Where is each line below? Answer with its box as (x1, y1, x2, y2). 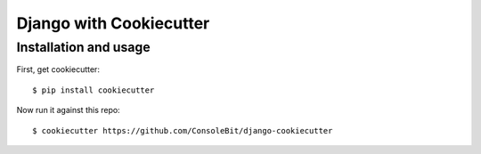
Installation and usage (16, 39, 151, 55)
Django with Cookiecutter (16, 13, 210, 33)
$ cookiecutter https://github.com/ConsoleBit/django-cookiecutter (32, 126, 333, 135)
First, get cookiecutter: (16, 64, 100, 75)
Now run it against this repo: (16, 105, 120, 116)
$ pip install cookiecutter (32, 85, 155, 95)
